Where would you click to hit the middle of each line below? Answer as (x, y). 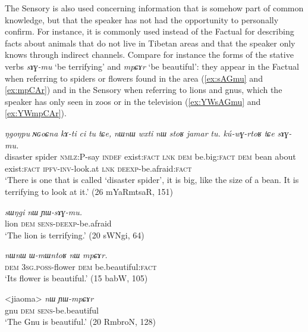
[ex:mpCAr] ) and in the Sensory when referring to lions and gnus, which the (144, 90)
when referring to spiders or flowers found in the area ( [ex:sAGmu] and (134, 78)
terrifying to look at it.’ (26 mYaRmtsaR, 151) (89, 191)
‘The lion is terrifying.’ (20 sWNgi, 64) (75, 235)
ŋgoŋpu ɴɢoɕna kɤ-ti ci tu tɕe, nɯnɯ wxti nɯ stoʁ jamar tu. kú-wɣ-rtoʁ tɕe (140, 133)
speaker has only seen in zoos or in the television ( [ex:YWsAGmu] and (133, 101)
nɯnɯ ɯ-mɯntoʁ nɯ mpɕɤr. (56, 255)
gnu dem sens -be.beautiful (52, 310)
